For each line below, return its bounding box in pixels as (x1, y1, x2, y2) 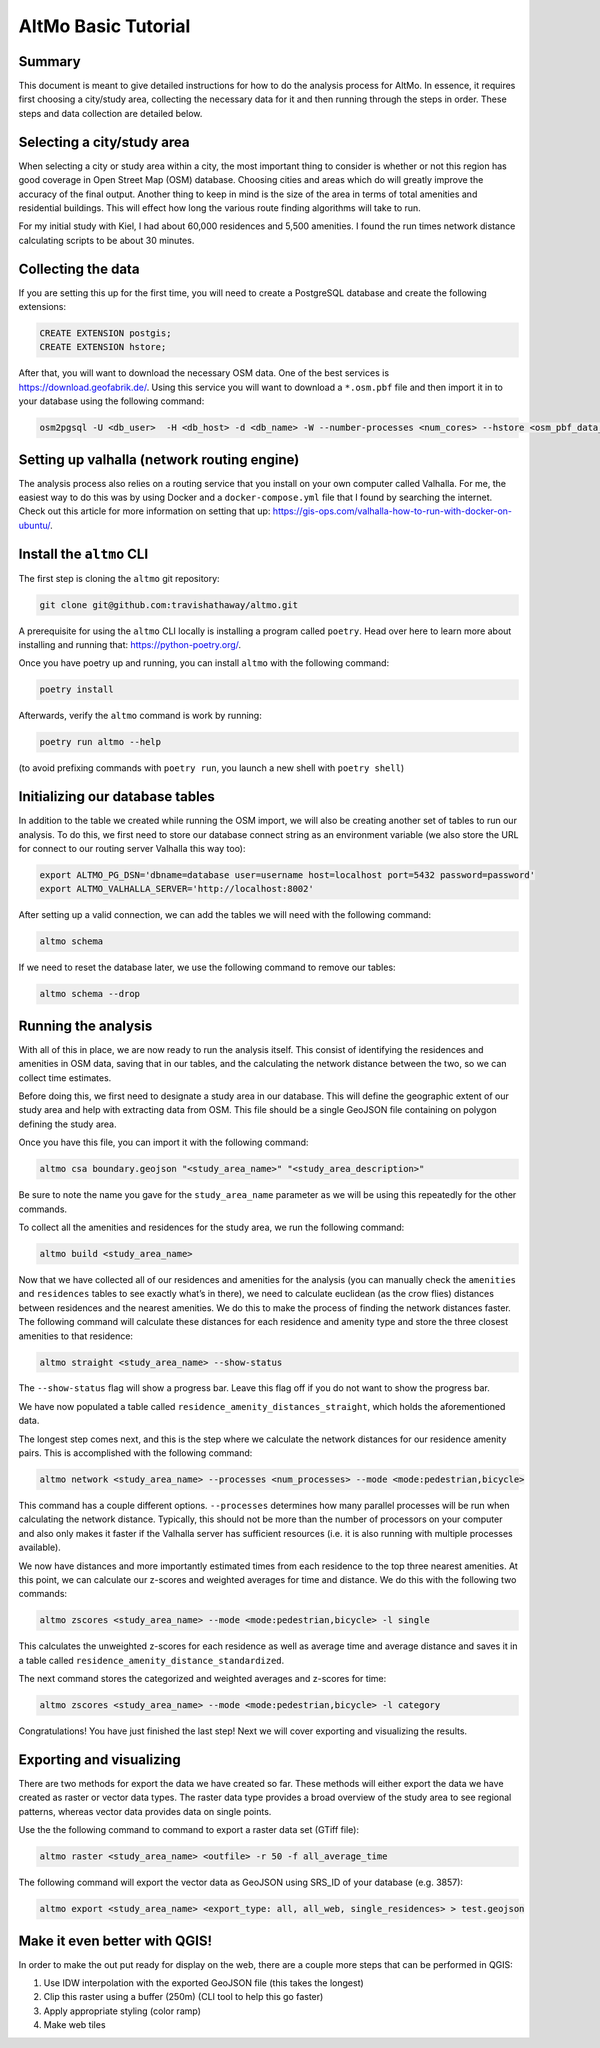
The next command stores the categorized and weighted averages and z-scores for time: (18, 1673, 387, 1685)
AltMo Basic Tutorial (18, 15, 191, 37)
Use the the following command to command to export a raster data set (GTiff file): (18, 1824, 360, 1836)
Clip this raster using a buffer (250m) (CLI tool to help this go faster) (43, 1991, 324, 2003)
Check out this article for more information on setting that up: (18, 505, 271, 517)
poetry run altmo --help (39, 736, 162, 748)
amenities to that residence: (18, 1330, 134, 1342)
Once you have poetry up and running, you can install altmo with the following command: (18, 657, 390, 669)
